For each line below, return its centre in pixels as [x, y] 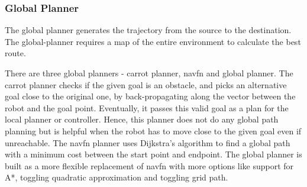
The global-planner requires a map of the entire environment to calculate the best [153, 41]
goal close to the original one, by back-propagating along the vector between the [150, 96]
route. [15, 53]
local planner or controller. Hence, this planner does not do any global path [142, 119]
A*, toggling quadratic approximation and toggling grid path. [117, 177]
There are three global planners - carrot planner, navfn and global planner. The [149, 73]
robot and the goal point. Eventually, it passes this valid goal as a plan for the [147, 107]
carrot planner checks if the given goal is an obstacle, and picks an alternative [146, 84]
